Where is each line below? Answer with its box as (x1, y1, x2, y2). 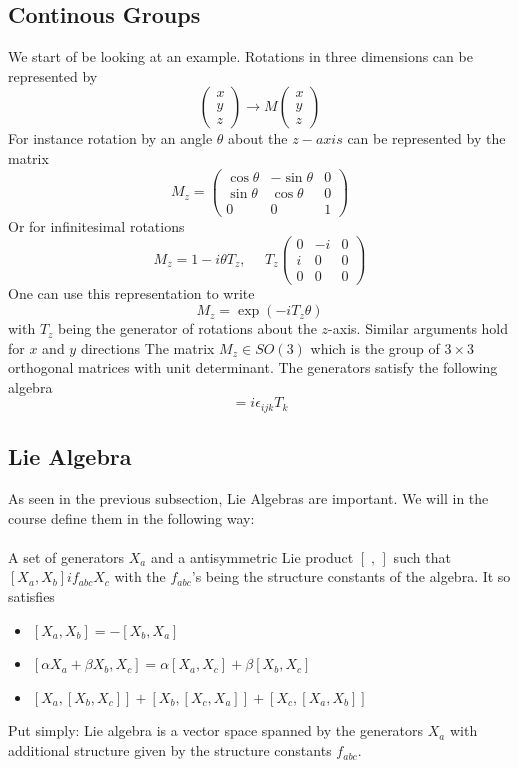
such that (393, 546, 451, 567)
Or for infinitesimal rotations (8, 215, 185, 236)
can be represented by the (347, 128, 506, 149)
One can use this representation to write (8, 283, 255, 304)
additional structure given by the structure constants (8, 740, 332, 761)
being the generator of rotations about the (58, 318, 317, 339)
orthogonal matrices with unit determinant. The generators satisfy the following (8, 357, 498, 378)
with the (114, 566, 166, 587)
